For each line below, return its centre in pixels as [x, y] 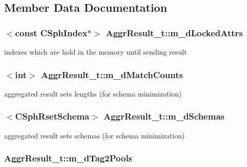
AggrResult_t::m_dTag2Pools [68, 158]
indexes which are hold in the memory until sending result [96, 52]
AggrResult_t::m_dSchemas [164, 116]
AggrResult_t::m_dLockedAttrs [174, 32]
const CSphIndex [51, 32]
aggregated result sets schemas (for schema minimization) [95, 135]
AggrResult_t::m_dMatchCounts [112, 74]
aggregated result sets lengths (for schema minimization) [93, 93]
